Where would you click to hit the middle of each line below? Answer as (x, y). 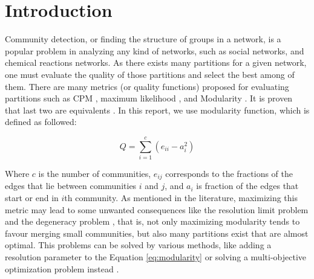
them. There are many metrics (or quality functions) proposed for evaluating (147, 86)
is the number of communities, (95, 173)
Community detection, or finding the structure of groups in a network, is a (143, 39)
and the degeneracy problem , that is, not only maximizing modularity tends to (152, 221)
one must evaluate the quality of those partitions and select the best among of (150, 74)
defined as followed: (41, 122)
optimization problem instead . (62, 268)
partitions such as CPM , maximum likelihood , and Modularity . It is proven (149, 98)
